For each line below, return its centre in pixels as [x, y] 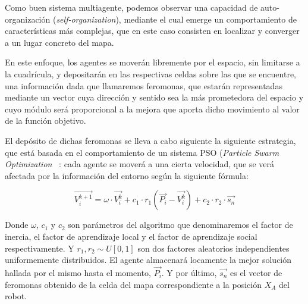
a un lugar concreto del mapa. [59, 42]
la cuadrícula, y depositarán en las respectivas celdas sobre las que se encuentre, [150, 73]
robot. [16, 296]
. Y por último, [189, 272]
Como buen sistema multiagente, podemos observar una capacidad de [131, 7]
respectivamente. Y [40, 248]
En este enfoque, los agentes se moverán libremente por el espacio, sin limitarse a [153, 62]
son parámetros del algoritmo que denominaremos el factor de [180, 225]
